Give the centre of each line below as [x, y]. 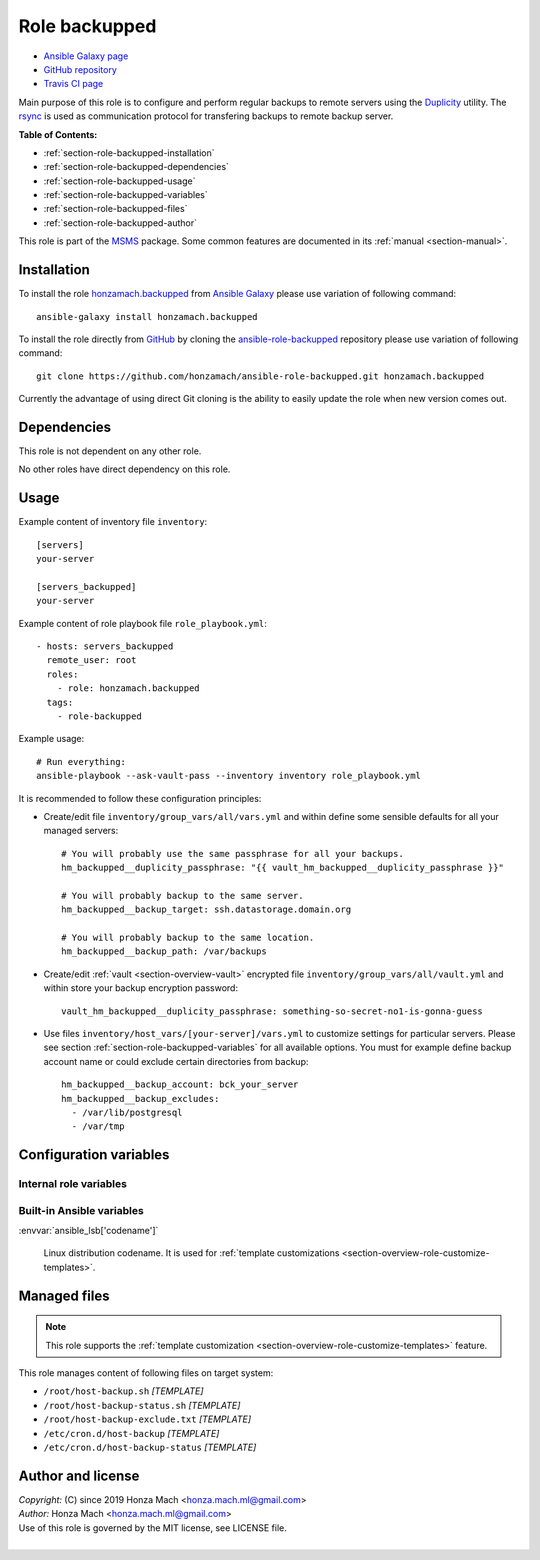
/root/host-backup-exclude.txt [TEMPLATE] [147, 1419]
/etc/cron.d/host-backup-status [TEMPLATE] [150, 1447]
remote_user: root [91, 660]
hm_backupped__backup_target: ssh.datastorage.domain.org [206, 909]
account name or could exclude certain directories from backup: [176, 1061]
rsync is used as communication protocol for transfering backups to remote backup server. [206, 116]
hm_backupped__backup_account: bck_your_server [180, 1084]
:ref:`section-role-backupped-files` [115, 209]
